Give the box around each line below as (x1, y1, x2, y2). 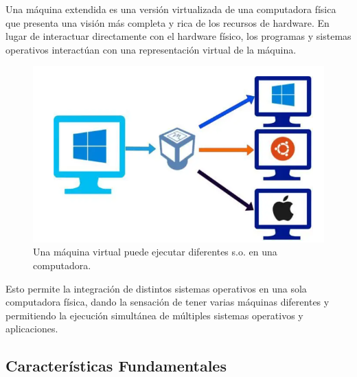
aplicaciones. (5, 321, 58, 336)
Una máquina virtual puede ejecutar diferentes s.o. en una (33, 244, 277, 259)
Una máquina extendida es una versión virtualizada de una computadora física (5, 2, 336, 16)
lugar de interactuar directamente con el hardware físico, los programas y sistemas (5, 29, 352, 43)
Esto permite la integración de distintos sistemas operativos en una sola (5, 281, 307, 295)
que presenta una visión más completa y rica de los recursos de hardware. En (5, 15, 330, 30)
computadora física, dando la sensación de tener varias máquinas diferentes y (5, 295, 330, 309)
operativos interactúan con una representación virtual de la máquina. (5, 42, 297, 56)
